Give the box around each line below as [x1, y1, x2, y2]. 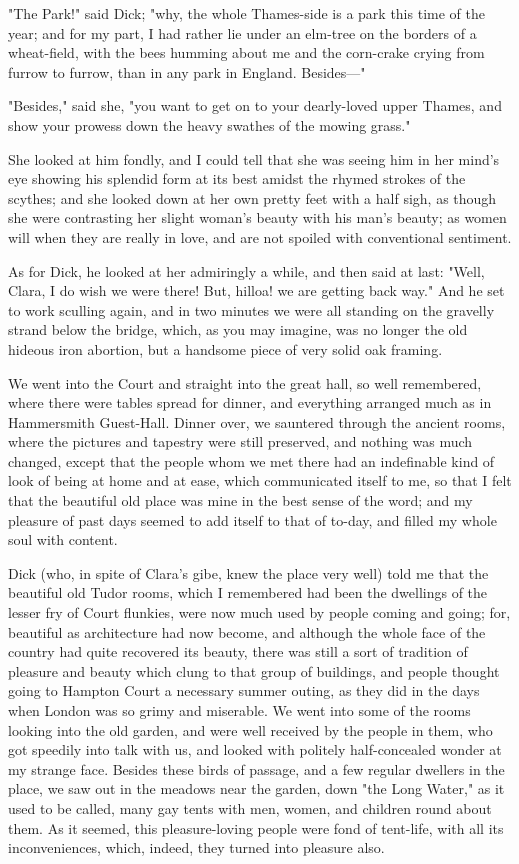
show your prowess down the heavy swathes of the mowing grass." [8, 114, 411, 135]
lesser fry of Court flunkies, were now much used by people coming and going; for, [8, 602, 511, 623]
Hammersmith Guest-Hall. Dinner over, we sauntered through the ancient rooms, [8, 411, 506, 432]
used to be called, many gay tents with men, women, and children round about [8, 797, 492, 818]
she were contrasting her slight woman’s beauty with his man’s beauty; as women [8, 207, 507, 228]
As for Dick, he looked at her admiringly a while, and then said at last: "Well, [8, 260, 485, 281]
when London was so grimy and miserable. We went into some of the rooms [8, 700, 471, 720]
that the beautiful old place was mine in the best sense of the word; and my [8, 490, 473, 511]
